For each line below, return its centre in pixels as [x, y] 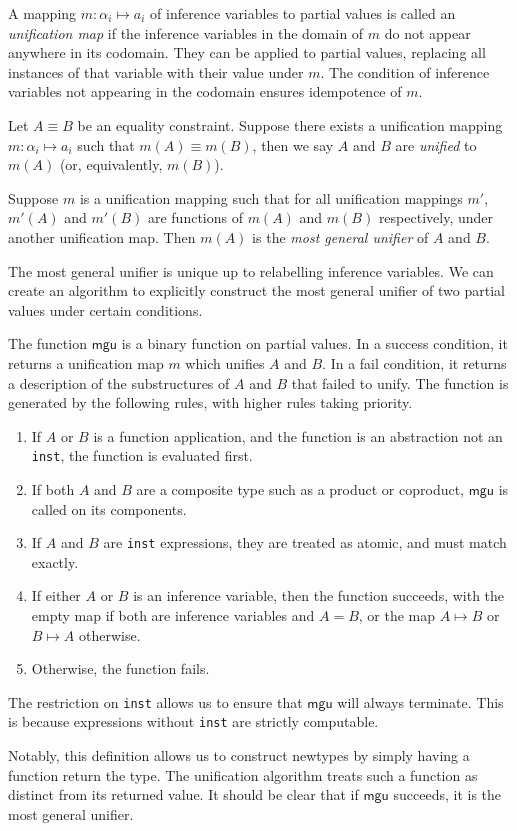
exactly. [55, 561]
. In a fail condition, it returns [414, 362]
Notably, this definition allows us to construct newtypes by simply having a [239, 755]
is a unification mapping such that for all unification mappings [271, 197]
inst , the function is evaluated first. [142, 455]
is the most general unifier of [340, 236]
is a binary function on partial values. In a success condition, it [314, 343]
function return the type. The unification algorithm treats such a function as [243, 774]
